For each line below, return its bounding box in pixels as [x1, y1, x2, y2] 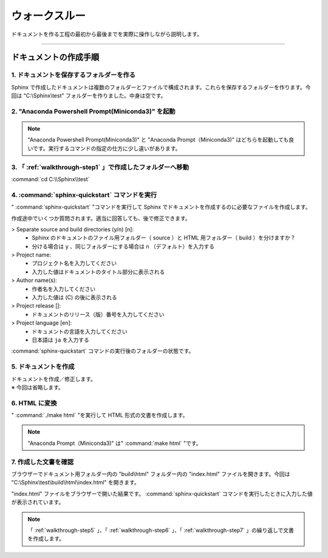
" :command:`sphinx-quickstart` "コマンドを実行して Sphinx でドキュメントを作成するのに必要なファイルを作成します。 [11, 204, 311, 211]
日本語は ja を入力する [32, 336, 89, 343]
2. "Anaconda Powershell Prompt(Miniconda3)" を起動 [11, 107, 176, 115]
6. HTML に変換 [11, 399, 57, 407]
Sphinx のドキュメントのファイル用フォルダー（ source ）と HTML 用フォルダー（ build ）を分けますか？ [32, 234, 296, 241]
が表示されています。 [11, 498, 64, 506]
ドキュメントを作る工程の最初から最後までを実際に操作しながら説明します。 [11, 30, 203, 38]
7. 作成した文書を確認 [11, 458, 74, 466]
